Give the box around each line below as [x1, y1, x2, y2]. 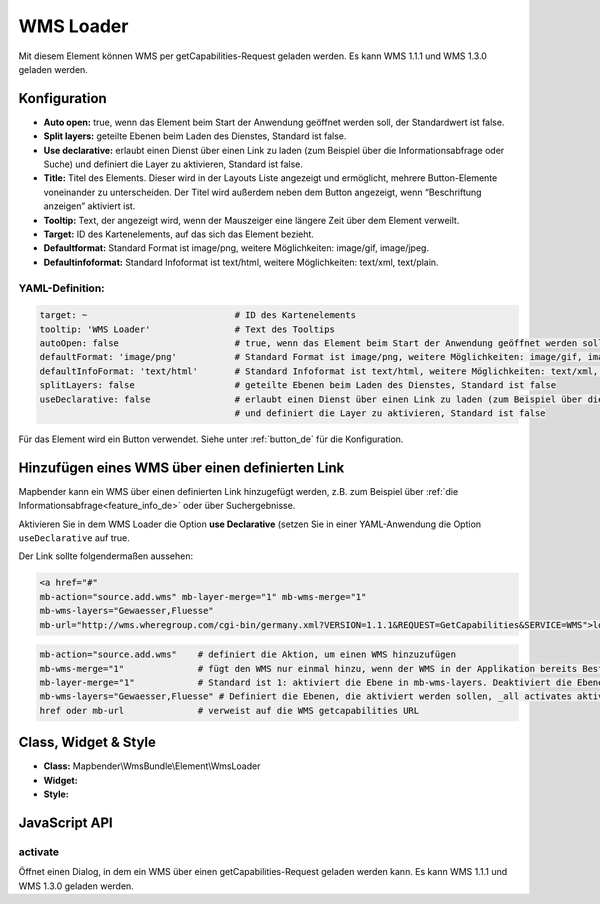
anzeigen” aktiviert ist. [43, 200, 136, 212]
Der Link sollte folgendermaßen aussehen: [18, 550, 194, 562]
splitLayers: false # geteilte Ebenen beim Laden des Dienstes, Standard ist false [39, 380, 557, 391]
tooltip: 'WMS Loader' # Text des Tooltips [39, 323, 335, 335]
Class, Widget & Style [18, 734, 157, 751]
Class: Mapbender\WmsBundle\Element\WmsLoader [43, 760, 261, 772]
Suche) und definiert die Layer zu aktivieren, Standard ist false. [43, 158, 304, 170]
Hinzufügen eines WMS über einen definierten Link [18, 459, 345, 476]
